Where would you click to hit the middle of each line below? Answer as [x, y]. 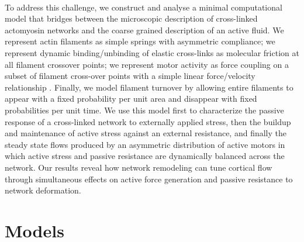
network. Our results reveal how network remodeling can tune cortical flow [139, 167]
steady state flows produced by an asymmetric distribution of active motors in [145, 144]
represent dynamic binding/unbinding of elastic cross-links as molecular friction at [152, 52]
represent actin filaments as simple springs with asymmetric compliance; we [140, 41]
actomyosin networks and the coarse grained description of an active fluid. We [144, 30]
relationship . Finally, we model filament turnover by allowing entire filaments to [149, 87]
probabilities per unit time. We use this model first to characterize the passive [144, 110]
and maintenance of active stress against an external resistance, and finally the [146, 133]
